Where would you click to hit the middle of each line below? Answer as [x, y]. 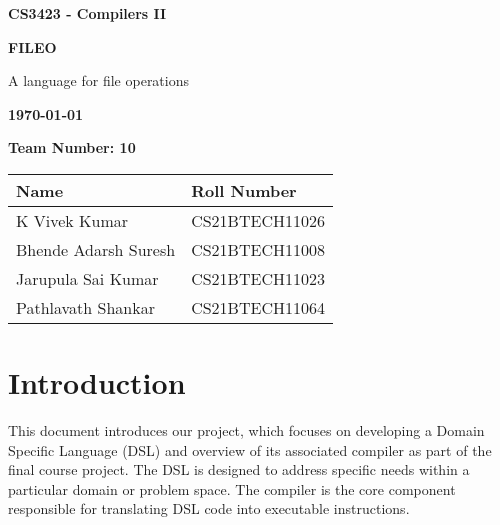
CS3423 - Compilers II [87, 13]
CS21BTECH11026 [258, 220]
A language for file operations [99, 80]
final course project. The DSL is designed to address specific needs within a [239, 469]
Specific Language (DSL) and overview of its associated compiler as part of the [250, 449]
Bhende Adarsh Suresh [96, 249]
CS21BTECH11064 [258, 307]
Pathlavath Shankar [85, 307]
